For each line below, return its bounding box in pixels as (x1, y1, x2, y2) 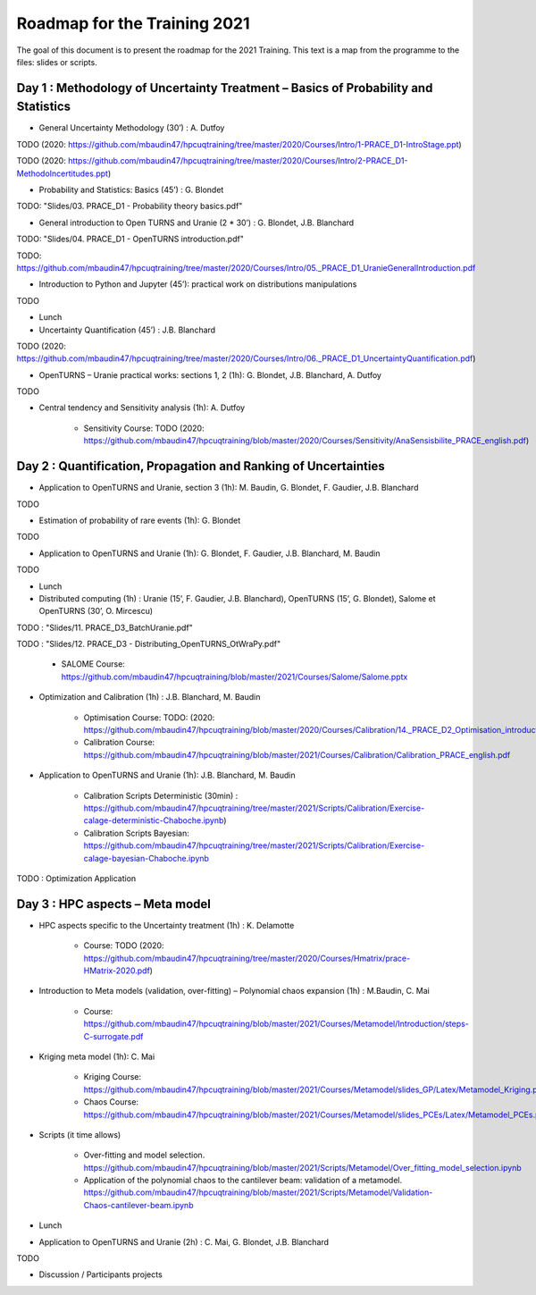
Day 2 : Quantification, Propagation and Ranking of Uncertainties (16, 458, 385, 474)
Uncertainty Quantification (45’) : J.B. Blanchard (38, 324, 216, 335)
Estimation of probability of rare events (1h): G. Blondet (38, 515, 241, 526)
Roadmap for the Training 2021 (16, 13, 250, 33)
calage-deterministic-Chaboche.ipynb (83, 815, 224, 826)
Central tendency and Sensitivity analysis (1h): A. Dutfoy (38, 402, 246, 413)
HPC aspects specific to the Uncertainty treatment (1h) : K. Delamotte (38, 920, 295, 930)
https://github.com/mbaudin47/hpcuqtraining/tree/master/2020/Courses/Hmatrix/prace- (83, 953, 411, 963)
